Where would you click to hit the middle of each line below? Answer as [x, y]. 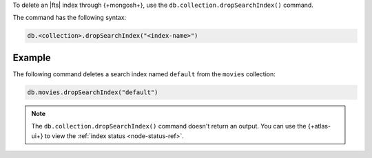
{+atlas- [319, 126]
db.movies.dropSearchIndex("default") [93, 92]
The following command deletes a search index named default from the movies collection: [144, 74]
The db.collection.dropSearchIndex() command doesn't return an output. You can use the [169, 126]
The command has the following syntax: [70, 18]
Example [32, 57]
